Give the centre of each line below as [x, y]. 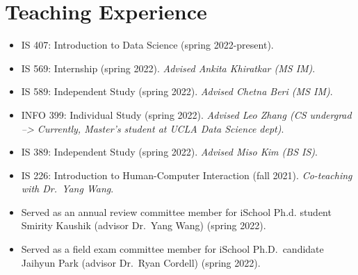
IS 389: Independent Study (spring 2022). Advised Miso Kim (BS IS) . [169, 152]
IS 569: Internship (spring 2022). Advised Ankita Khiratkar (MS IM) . [168, 68]
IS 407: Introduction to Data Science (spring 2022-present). [147, 45]
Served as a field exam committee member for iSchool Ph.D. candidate [172, 249]
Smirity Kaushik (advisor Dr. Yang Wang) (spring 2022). [144, 225]
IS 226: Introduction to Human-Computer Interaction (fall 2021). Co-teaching [187, 175]
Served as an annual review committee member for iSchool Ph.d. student [176, 211]
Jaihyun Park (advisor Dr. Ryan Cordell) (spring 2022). [141, 262]
